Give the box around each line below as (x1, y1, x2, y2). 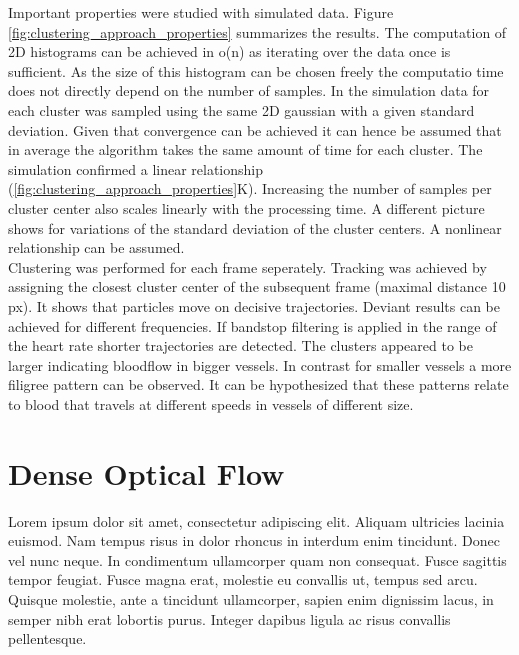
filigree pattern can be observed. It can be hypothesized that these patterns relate (8, 374, 509, 395)
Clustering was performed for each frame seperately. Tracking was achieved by (8, 256, 487, 277)
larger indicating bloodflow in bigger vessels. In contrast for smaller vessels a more (8, 354, 512, 375)
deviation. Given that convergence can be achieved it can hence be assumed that (8, 119, 502, 140)
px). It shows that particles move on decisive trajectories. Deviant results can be (8, 295, 501, 316)
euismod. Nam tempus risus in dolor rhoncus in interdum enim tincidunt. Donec (8, 530, 500, 551)
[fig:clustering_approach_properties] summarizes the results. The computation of (8, 21, 507, 42)
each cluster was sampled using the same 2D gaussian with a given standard (8, 99, 475, 120)
